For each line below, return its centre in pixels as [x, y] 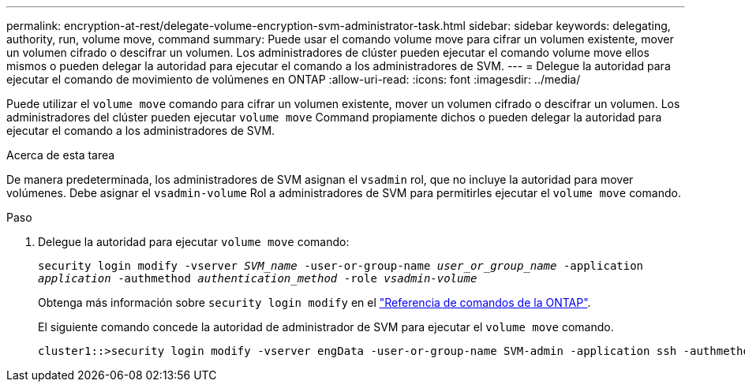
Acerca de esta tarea [61, 155]
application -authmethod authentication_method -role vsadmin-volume [258, 278]
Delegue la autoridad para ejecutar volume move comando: [194, 242]
